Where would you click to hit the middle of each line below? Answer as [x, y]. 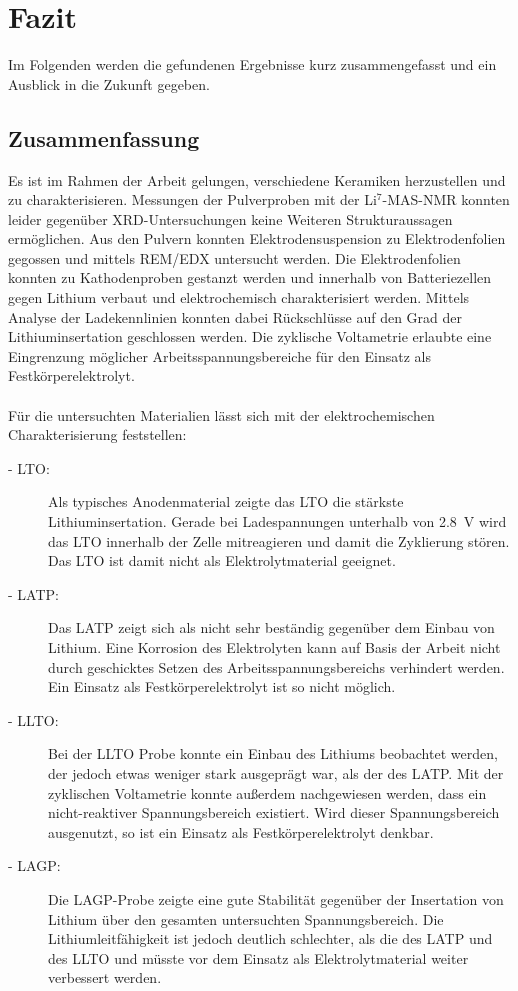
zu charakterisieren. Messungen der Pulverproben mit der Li [192, 199]
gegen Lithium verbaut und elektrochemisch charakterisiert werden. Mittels [239, 297]
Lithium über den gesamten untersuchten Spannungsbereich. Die [246, 918]
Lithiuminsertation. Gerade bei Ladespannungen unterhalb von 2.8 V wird [277, 521]
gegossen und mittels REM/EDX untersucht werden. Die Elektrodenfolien [234, 257]
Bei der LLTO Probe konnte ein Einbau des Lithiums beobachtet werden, [273, 753]
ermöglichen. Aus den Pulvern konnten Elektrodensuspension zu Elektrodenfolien [257, 238]
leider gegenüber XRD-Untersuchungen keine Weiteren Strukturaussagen [230, 218]
